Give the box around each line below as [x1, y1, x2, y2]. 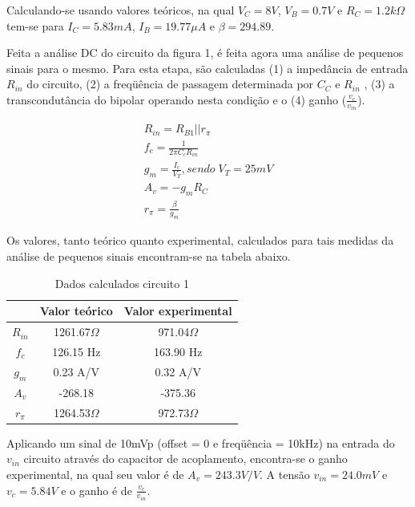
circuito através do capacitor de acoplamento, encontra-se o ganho [23, 450, 348, 467]
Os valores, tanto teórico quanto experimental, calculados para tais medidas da [6, 232, 394, 249]
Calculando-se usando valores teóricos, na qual [6, 2, 235, 18]
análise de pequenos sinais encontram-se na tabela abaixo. [6, 248, 291, 265]
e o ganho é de [61, 481, 132, 498]
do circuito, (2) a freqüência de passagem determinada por [26, 75, 314, 92]
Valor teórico [39, 302, 113, 319]
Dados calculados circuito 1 [54, 274, 189, 291]
